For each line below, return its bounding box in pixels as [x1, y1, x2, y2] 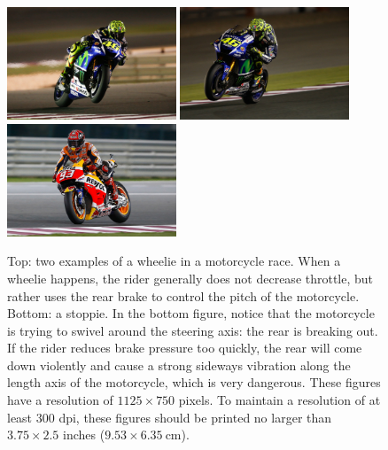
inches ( [63, 425, 105, 444]
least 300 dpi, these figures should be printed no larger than [7, 407, 332, 426]
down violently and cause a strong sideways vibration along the [7, 355, 351, 374]
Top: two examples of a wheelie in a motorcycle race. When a [7, 252, 341, 270]
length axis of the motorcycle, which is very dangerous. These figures [7, 373, 381, 392]
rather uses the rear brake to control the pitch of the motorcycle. [7, 286, 360, 305]
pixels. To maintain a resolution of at [178, 391, 381, 409]
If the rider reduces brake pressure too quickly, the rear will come [7, 338, 362, 357]
